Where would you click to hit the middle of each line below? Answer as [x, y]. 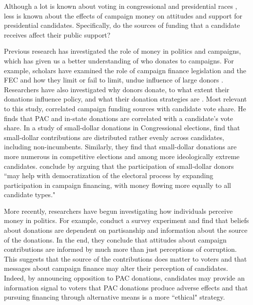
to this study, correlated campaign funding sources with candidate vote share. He [125, 108]
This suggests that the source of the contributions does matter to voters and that [126, 258]
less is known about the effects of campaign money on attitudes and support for [123, 15]
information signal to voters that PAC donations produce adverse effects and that [126, 287]
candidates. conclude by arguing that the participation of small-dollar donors [119, 166]
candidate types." [30, 194]
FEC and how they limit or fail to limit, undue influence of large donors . [114, 80]
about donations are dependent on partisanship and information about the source [126, 230]
